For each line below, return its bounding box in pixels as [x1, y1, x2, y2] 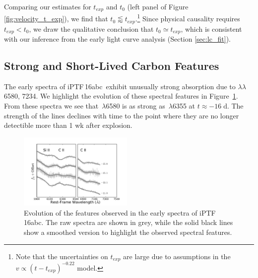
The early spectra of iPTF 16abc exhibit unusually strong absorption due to [4, 81, 236, 91]
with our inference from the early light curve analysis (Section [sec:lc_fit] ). [4, 34, 231, 44]
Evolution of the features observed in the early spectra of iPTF [24, 207, 216, 218]
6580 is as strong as [106, 101, 165, 111]
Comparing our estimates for [4, 1, 91, 11]
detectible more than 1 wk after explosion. [4, 120, 132, 130]
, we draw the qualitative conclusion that [29, 23, 154, 34]
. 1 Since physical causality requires [135, 12, 240, 24]
